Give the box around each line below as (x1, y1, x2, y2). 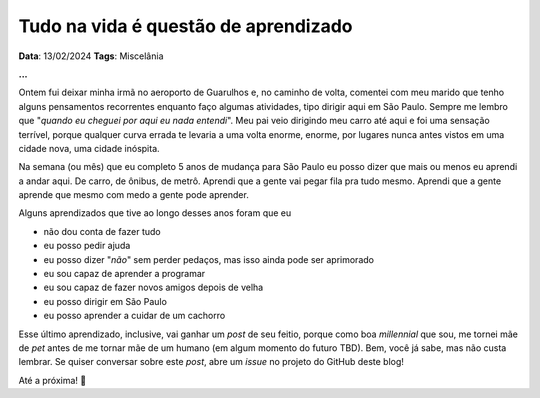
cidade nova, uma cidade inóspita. (18, 142, 160, 154)
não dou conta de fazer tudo (43, 225, 161, 237)
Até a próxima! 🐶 (18, 374, 87, 386)
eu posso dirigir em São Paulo (43, 295, 167, 307)
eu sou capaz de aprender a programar (43, 268, 206, 280)
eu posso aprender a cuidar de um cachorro (43, 310, 226, 322)
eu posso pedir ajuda (43, 240, 131, 252)
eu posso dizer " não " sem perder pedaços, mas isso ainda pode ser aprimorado (43, 253, 375, 265)
